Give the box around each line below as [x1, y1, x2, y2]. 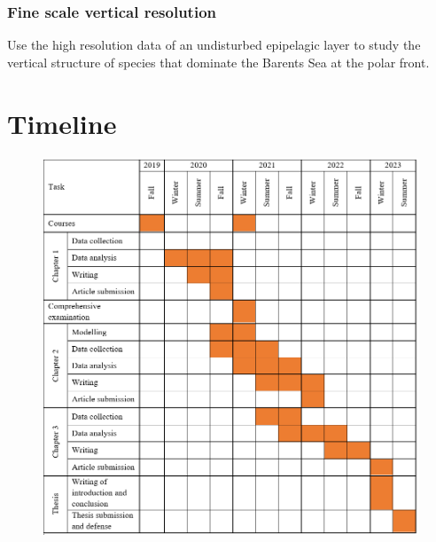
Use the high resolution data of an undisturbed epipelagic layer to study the [7, 35, 421, 54]
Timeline [7, 105, 117, 141]
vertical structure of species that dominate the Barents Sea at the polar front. [7, 52, 430, 71]
